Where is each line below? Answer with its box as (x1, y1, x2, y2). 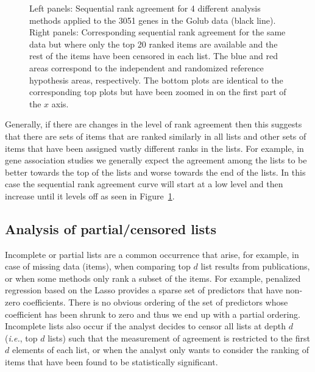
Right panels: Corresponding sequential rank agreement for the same (29, 26, 286, 38)
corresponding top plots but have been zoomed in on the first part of (29, 85, 286, 98)
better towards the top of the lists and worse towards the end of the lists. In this (5, 165, 306, 178)
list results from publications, (200, 260, 310, 273)
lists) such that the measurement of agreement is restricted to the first (48, 331, 310, 344)
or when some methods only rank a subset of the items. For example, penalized (5, 271, 301, 284)
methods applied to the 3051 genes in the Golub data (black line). (29, 13, 276, 26)
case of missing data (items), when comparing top (5, 260, 191, 273)
